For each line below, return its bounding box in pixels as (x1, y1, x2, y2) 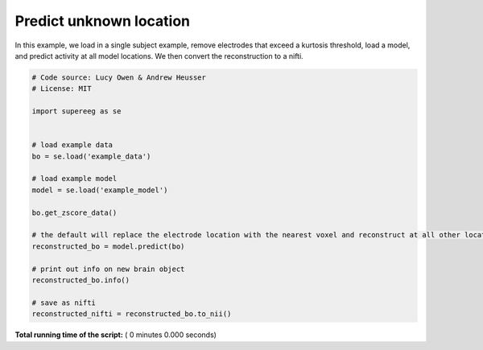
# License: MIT (31, 84, 92, 93)
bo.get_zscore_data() (31, 208, 118, 217)
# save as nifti (31, 298, 97, 307)
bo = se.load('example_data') (31, 151, 151, 161)
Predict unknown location (14, 12, 191, 30)
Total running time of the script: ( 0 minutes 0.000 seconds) (14, 330, 217, 340)
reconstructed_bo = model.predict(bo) (31, 241, 185, 251)
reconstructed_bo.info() (31, 275, 130, 285)
